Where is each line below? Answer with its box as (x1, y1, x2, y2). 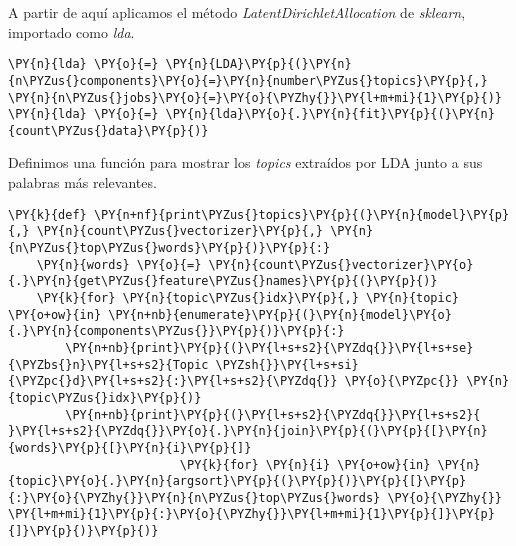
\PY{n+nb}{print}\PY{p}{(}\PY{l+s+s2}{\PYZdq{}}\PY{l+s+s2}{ (65, 407, 481, 422)
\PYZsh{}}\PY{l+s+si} (215, 357, 359, 372)
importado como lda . (8, 21, 135, 42)
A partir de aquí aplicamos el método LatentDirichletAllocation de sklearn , (8, 2, 466, 22)
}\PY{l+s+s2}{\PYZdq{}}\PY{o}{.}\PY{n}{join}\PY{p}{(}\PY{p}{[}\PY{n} (8, 424, 488, 439)
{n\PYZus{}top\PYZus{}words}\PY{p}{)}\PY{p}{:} (8, 240, 331, 255)
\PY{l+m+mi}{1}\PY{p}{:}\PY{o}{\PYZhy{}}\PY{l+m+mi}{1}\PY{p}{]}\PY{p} (8, 507, 495, 522)
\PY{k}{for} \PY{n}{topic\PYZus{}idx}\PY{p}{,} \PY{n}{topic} (36, 290, 460, 305)
